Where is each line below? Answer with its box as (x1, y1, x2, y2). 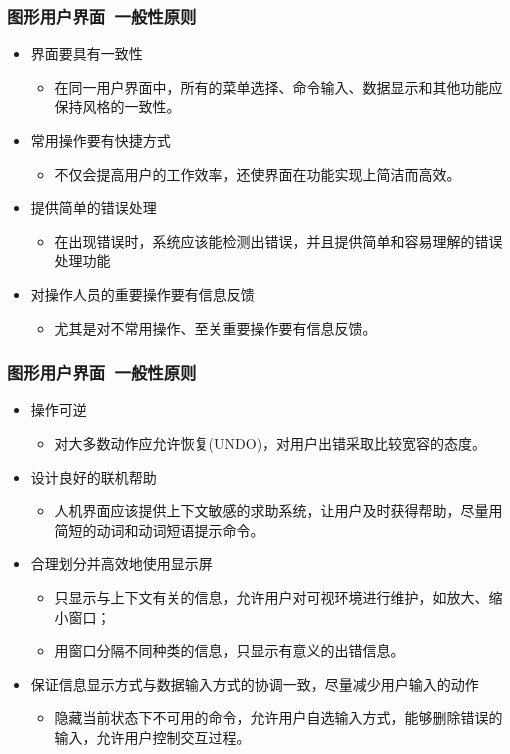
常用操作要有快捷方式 (30, 130, 171, 150)
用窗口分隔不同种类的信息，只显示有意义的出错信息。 (54, 640, 405, 661)
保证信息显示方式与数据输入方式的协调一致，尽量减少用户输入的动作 (30, 673, 479, 694)
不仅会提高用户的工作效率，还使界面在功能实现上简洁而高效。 (54, 163, 461, 184)
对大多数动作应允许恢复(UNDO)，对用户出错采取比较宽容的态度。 (54, 432, 487, 453)
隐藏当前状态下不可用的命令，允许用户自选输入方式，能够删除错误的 (54, 707, 503, 728)
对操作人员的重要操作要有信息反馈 (30, 283, 255, 304)
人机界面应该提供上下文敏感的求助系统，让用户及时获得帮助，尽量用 (54, 500, 503, 521)
